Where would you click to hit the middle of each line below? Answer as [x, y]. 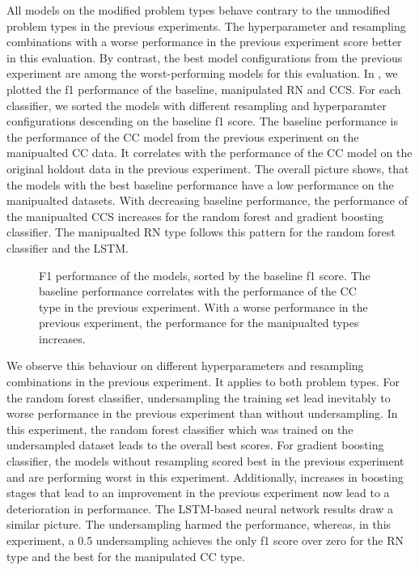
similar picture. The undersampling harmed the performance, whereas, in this [199, 524]
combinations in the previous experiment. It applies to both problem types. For [203, 382]
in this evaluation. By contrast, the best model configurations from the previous [205, 57]
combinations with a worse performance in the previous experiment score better [204, 42]
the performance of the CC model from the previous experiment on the [183, 136]
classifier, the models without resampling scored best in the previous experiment [205, 461]
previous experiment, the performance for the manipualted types [199, 323]
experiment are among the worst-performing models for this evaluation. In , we [202, 73]
